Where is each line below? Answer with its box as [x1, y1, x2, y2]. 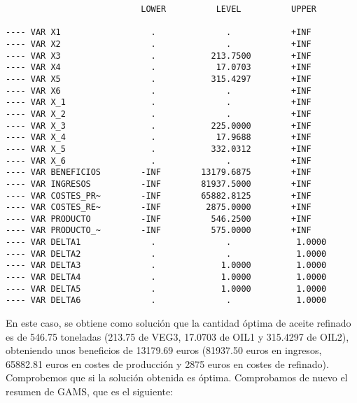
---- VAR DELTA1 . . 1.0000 [6, 237, 327, 248]
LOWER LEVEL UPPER [141, 4, 316, 14]
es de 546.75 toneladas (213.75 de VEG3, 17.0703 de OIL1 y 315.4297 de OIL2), [6, 329, 349, 344]
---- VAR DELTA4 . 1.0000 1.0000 [6, 272, 327, 283]
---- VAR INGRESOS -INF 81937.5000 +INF [6, 178, 311, 189]
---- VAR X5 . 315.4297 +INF [6, 73, 311, 84]
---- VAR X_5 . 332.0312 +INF [6, 143, 311, 154]
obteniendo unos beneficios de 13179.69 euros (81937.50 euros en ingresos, [6, 343, 322, 358]
